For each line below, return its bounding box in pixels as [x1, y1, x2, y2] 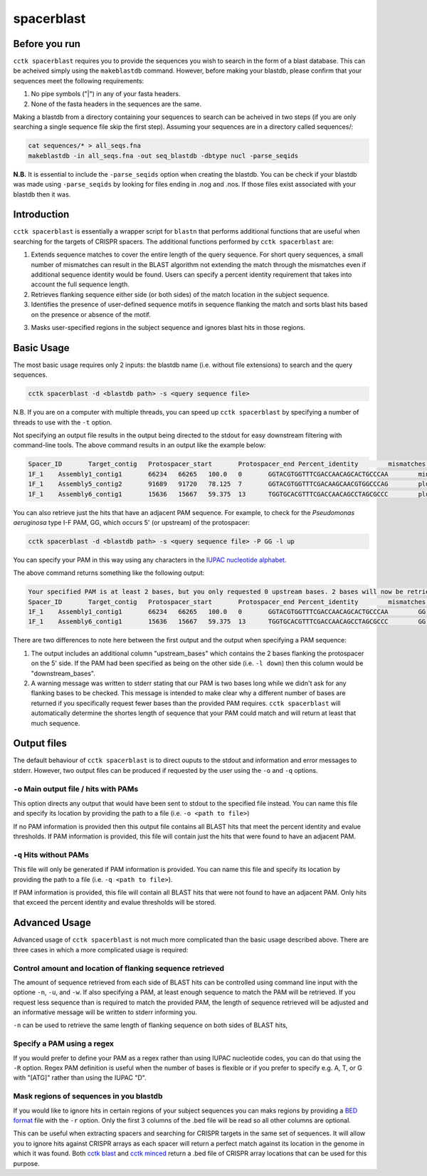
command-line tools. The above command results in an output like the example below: [13, 441, 266, 449]
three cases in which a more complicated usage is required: [13, 945, 189, 954]
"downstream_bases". [31, 669, 95, 677]
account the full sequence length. [31, 280, 130, 288]
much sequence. [31, 719, 80, 727]
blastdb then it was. [13, 189, 71, 199]
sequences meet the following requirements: [13, 76, 144, 85]
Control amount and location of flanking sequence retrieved [13, 963, 224, 973]
